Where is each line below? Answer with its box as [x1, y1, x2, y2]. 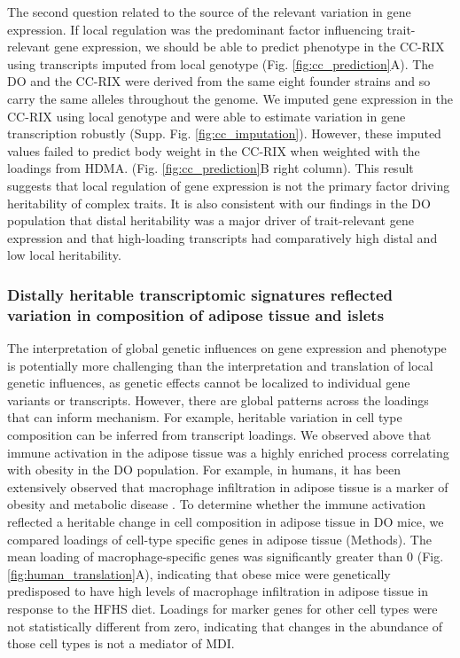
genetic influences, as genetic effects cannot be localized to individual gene [7, 373, 410, 392]
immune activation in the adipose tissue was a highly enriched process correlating [7, 443, 449, 461]
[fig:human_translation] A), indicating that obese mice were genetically [7, 564, 391, 583]
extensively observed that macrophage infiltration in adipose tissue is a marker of [7, 477, 448, 496]
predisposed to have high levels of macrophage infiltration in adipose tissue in [7, 582, 429, 600]
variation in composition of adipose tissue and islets [7, 303, 385, 325]
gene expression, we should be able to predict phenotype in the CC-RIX [53, 37, 445, 56]
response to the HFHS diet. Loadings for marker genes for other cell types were [7, 599, 438, 617]
